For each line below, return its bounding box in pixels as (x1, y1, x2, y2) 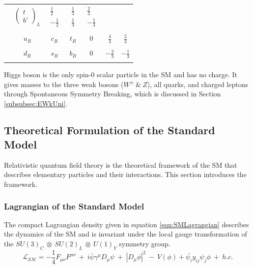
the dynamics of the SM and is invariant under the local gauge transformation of (4, 229, 247, 239)
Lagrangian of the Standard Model (4, 200, 144, 212)
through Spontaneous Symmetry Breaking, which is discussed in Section (4, 89, 221, 99)
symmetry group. (119, 238, 170, 249)
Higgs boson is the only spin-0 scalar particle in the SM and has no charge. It (4, 69, 238, 79)
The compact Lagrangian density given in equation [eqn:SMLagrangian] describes (4, 219, 249, 229)
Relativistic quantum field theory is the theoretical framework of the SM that (4, 159, 237, 170)
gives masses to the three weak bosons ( (4, 79, 124, 89)
